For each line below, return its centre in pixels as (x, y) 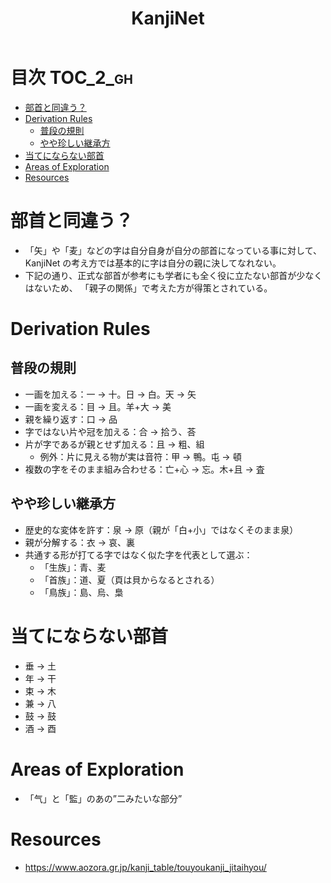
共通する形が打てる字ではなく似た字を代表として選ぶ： (138, 554)
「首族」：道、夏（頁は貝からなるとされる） (129, 579)
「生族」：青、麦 (73, 567)
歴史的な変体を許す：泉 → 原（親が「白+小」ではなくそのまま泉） (161, 529)
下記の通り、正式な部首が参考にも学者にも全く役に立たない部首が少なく (173, 275)
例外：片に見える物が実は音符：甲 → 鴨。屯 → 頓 (140, 456)
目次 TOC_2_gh (71, 78)
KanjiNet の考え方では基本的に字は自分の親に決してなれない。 (153, 263)
